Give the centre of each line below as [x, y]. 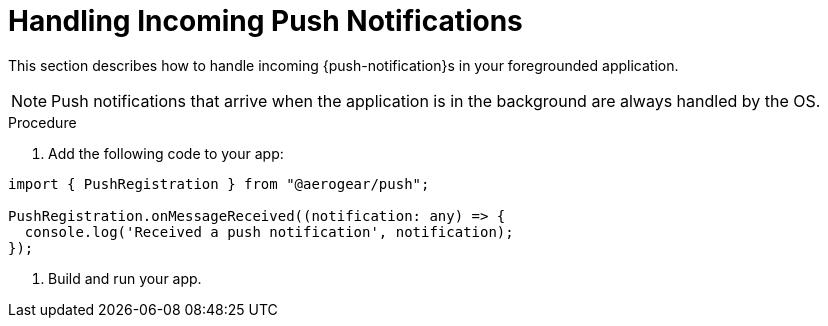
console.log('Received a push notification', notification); [269, 231]
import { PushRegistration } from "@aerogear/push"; [219, 183]
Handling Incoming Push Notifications [265, 21]
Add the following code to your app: [166, 153]
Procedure [42, 122]
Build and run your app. [125, 278]
